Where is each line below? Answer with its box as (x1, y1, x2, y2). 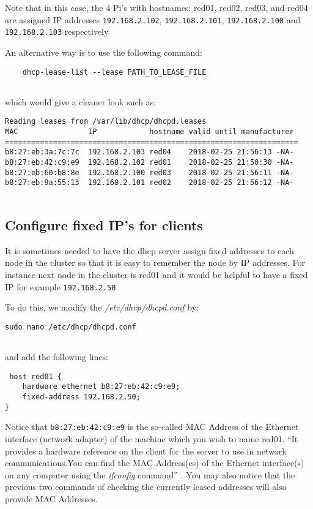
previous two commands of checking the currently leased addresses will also (5, 480, 287, 493)
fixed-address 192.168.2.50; (22, 393, 141, 402)
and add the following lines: (5, 350, 108, 363)
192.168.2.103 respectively (5, 25, 109, 38)
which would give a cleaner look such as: (5, 95, 156, 108)
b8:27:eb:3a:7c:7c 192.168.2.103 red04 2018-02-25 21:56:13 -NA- (5, 148, 294, 157)
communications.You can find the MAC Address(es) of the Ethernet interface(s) (5, 456, 304, 469)
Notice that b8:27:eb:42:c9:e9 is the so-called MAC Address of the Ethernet (5, 420, 299, 433)
